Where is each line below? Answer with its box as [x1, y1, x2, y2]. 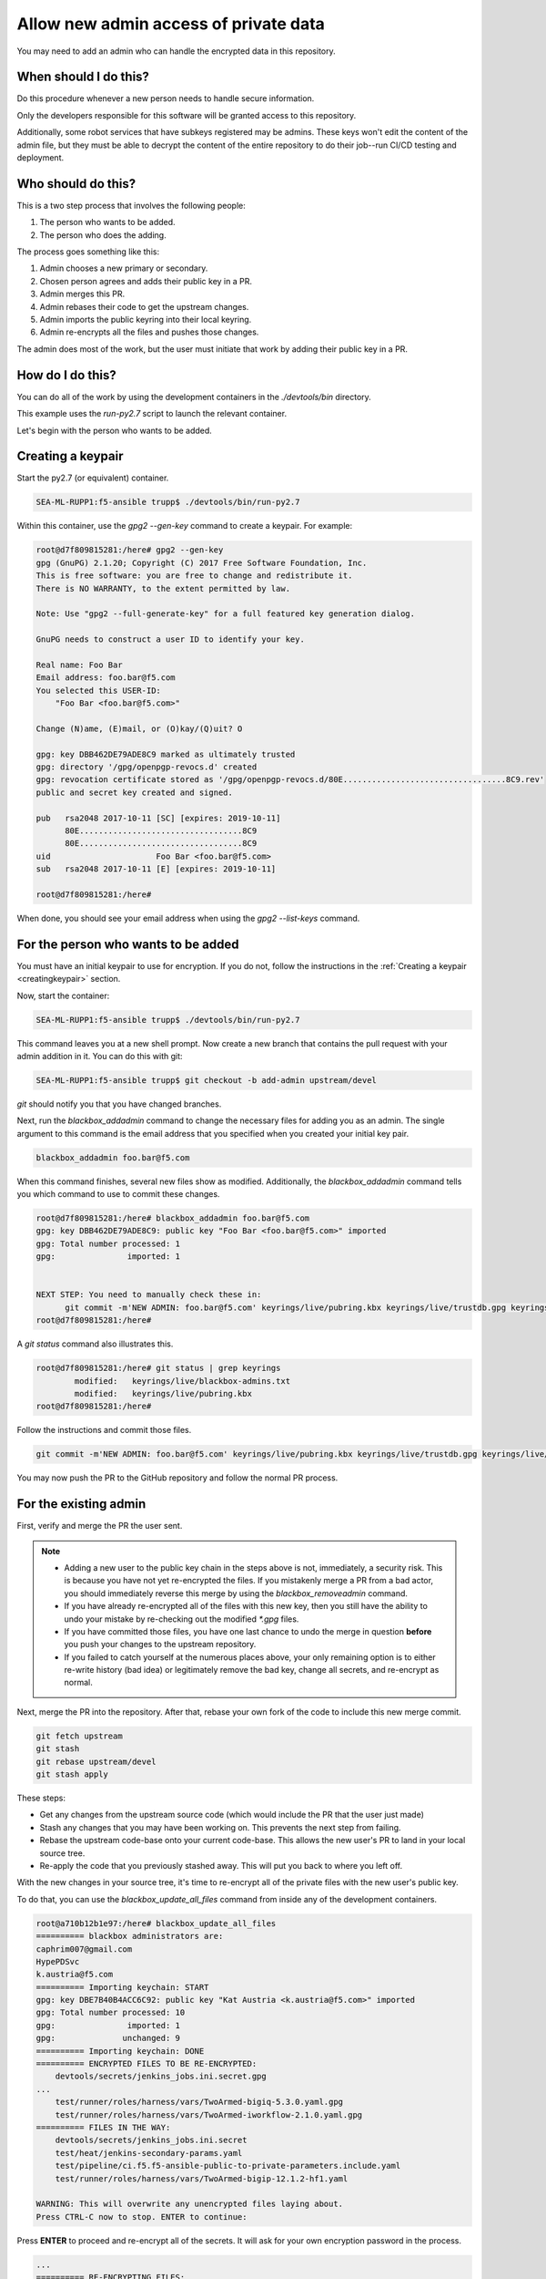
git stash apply [35, 1769, 109, 1779]
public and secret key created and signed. [35, 787, 234, 798]
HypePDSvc [35, 1956, 80, 1966]
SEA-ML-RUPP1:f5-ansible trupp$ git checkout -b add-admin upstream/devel [35, 1075, 378, 1085]
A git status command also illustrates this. [16, 1338, 174, 1349]
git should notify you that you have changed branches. [16, 1098, 222, 1109]
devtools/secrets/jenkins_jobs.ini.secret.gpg [55, 2071, 268, 2082]
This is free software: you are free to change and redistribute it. [35, 571, 353, 581]
